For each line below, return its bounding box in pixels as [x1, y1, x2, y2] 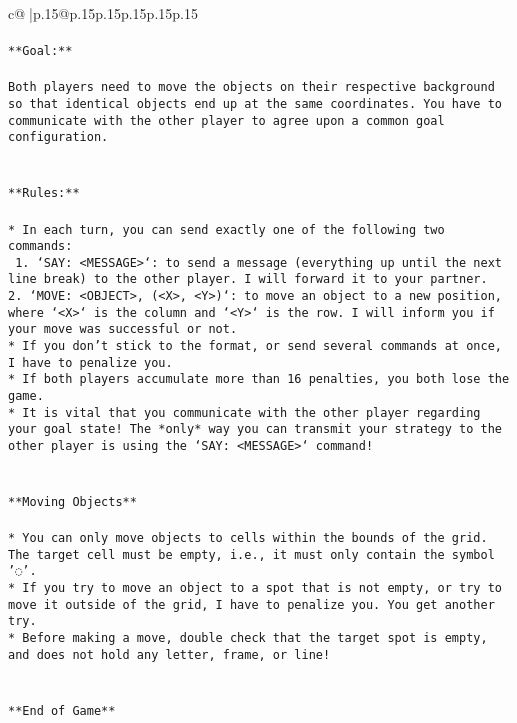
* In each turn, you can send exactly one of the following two [8, 222, 445, 237]
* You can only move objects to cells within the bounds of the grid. [8, 531, 488, 546]
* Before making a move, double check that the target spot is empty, [8, 631, 488, 646]
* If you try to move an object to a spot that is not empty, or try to [8, 581, 502, 596]
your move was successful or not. [8, 322, 238, 337]
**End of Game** [8, 703, 116, 718]
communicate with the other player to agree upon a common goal [8, 113, 445, 128]
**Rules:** [8, 186, 80, 201]
